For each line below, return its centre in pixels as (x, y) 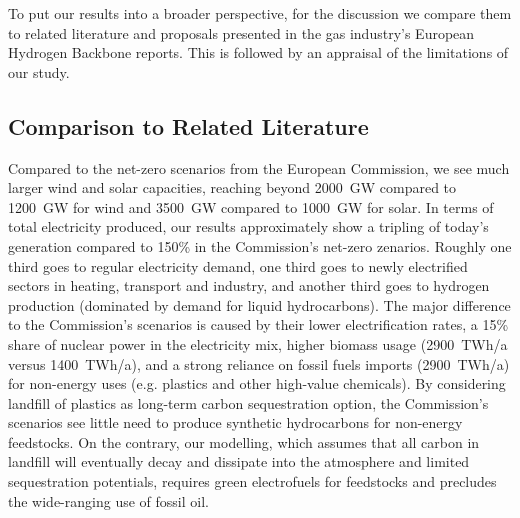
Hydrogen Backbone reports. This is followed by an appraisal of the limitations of (258, 52)
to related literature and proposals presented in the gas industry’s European (241, 32)
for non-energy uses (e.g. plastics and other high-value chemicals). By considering (257, 383)
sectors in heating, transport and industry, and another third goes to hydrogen (249, 285)
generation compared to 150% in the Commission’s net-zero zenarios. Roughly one (260, 245)
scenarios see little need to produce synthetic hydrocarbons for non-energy (235, 422)
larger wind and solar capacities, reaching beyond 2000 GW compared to (232, 187)
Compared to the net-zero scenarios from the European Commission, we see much (259, 167)
